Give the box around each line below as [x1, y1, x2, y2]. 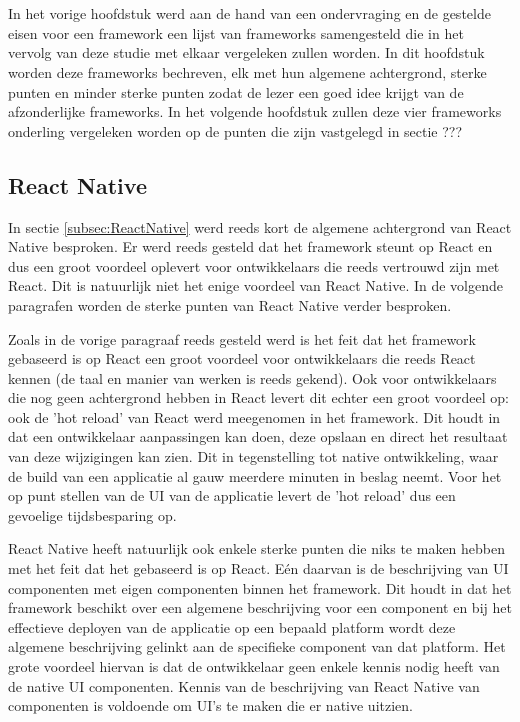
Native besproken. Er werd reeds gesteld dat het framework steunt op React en [8, 236, 493, 257]
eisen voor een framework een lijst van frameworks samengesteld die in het [8, 22, 464, 43]
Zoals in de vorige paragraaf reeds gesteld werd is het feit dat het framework [8, 328, 476, 349]
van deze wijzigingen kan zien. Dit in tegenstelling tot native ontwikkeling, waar [8, 446, 499, 467]
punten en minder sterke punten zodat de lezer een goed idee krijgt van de [8, 81, 464, 102]
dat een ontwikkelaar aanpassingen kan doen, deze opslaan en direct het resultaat [8, 426, 508, 447]
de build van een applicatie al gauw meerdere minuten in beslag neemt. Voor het [8, 465, 502, 486]
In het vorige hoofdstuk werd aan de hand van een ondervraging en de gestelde [8, 3, 491, 24]
